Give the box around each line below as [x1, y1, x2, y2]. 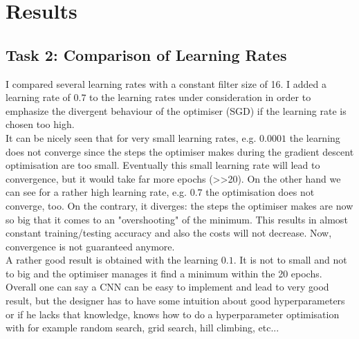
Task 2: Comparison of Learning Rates [6, 44, 287, 65]
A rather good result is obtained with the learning [6, 253, 219, 267]
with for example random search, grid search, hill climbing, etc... [6, 320, 279, 335]
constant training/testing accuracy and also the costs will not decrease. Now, [6, 226, 332, 240]
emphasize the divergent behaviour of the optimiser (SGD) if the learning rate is [6, 103, 347, 118]
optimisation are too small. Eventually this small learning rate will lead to [6, 158, 320, 172]
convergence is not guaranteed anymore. [6, 239, 175, 253]
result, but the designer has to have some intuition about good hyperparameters [6, 293, 345, 308]
